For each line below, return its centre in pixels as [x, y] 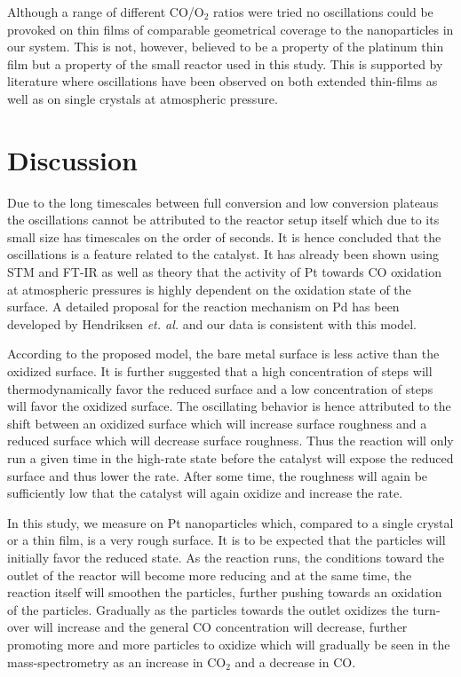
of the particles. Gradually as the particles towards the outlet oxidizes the [208, 609]
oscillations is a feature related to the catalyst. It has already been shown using [223, 254]
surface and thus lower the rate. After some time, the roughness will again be [218, 475]
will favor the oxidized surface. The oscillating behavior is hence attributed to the [229, 406]
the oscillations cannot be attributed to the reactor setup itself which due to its [223, 220]
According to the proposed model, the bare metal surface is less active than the [223, 354]
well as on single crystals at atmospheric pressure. [143, 98]
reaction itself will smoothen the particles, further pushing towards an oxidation [225, 592]
